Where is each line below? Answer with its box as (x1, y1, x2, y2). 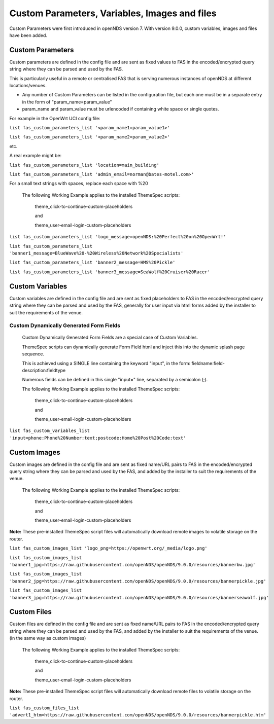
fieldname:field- (191, 360, 225, 366)
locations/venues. (9, 83, 47, 89)
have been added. (9, 32, 48, 38)
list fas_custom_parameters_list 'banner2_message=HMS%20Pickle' (9, 260, 176, 266)
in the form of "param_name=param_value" (22, 99, 113, 105)
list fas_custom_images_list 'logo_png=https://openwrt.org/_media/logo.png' (9, 546, 208, 551)
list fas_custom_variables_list (9, 428, 90, 433)
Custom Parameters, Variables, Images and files (9, 8, 217, 19)
